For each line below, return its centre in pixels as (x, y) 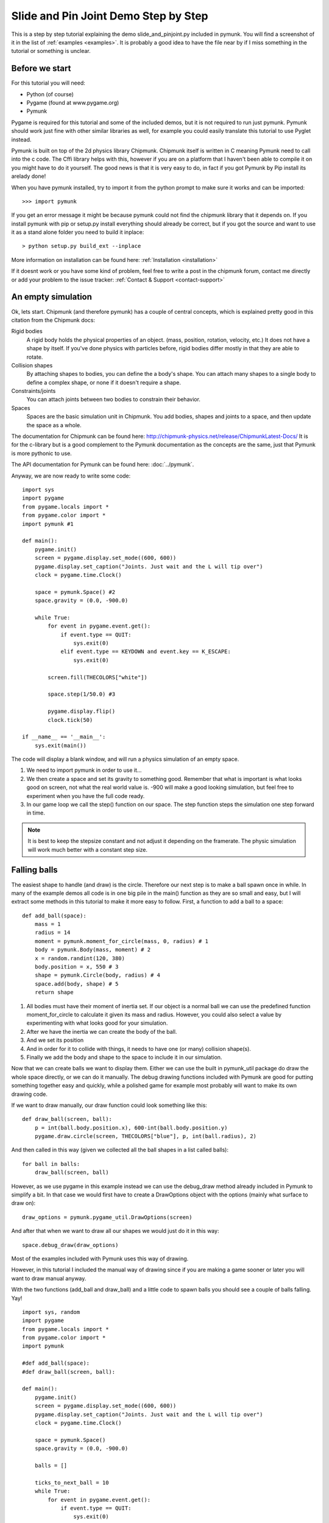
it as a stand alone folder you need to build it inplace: (78, 232)
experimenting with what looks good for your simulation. (97, 1023)
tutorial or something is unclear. (51, 51)
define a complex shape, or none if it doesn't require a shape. (104, 382)
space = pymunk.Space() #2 (75, 592)
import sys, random (51, 1312)
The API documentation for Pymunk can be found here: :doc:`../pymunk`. (103, 465)
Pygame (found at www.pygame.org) (73, 103)
